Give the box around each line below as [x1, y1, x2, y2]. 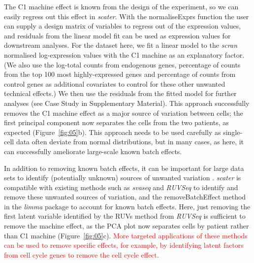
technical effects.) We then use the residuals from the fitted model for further [4, 88, 237, 99]
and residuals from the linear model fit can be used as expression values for [4, 30, 231, 40]
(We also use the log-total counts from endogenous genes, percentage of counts [4, 59, 241, 69]
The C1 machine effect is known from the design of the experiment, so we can [4, 1, 239, 11]
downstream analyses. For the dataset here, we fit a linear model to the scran [4, 40, 238, 50]
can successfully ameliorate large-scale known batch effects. [4, 146, 182, 156]
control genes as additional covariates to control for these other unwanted [4, 78, 225, 89]
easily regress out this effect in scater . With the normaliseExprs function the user [4, 11, 249, 21]
